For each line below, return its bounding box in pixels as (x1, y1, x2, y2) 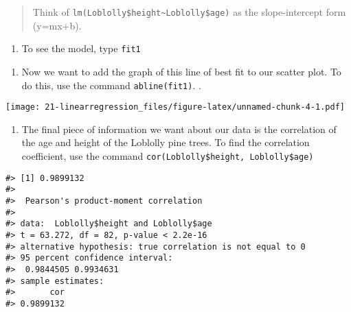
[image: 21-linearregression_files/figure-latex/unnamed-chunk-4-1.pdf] (5, 102, 345, 112)
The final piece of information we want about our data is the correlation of (21, 121, 337, 136)
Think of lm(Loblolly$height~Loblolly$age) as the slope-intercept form (32, 5, 346, 19)
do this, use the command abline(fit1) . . (21, 77, 201, 92)
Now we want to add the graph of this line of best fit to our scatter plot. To (21, 64, 341, 78)
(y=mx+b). (32, 18, 82, 32)
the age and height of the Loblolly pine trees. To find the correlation (21, 135, 310, 149)
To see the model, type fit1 (21, 41, 141, 56)
